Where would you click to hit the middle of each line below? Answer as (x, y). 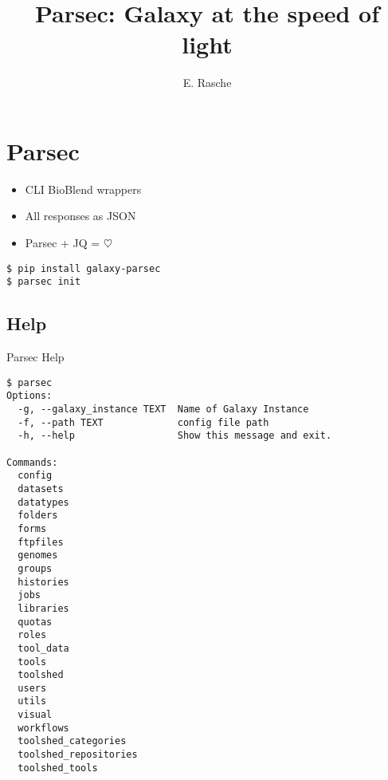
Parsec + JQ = (63, 243)
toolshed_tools (58, 768)
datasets (41, 488)
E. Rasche (207, 83)
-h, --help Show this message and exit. (175, 436)
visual (35, 715)
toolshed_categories (72, 741)
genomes (38, 555)
